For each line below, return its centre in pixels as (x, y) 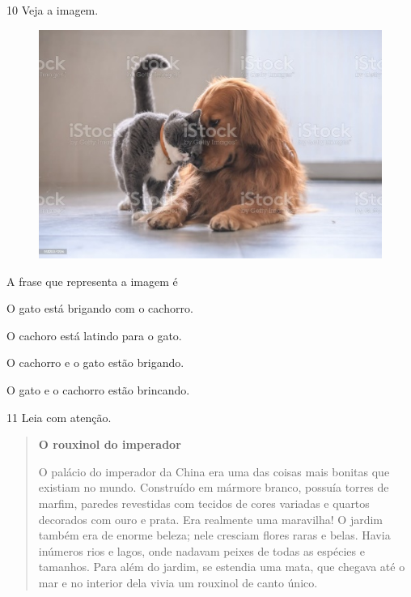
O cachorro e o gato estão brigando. (95, 362)
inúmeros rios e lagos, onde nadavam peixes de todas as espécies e (201, 550)
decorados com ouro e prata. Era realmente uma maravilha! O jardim (211, 519)
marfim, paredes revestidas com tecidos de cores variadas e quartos (204, 503)
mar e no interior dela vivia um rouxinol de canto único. (178, 582)
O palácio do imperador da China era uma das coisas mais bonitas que (214, 471)
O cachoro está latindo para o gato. (94, 335)
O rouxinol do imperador (110, 444)
